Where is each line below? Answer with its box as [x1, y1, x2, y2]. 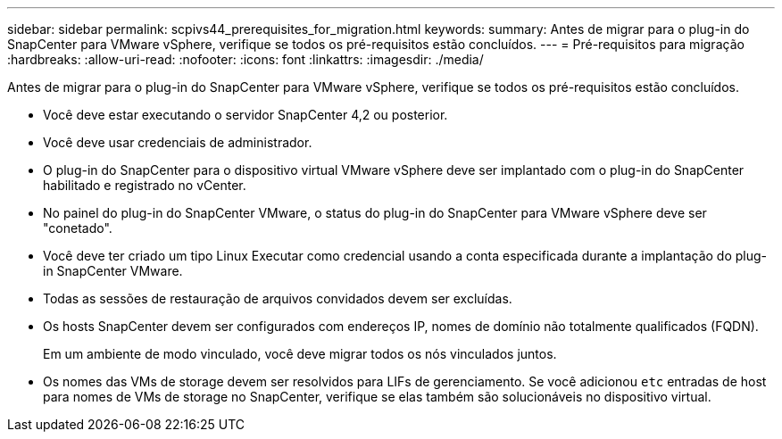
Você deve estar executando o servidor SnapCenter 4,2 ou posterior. [43, 107, 448, 122]
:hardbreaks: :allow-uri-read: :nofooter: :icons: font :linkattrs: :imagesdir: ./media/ [7, 52, 484, 67]
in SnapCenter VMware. [43, 263, 183, 278]
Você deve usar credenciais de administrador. [43, 135, 312, 150]
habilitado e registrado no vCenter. [43, 178, 246, 193]
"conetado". [43, 220, 112, 236]
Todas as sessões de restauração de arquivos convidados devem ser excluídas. [43, 291, 512, 306]
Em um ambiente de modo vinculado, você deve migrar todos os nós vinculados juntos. [43, 346, 557, 361]
